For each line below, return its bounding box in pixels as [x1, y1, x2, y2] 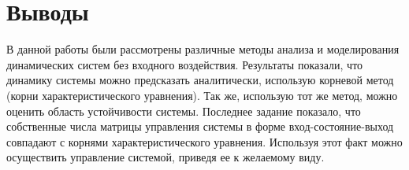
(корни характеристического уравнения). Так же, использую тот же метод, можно [6, 87, 398, 103]
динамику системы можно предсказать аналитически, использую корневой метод [6, 72, 394, 88]
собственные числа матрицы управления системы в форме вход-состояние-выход [6, 118, 394, 135]
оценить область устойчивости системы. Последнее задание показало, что [6, 102, 361, 119]
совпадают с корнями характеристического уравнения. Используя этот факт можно [6, 133, 403, 150]
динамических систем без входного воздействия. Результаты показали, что [6, 56, 363, 72]
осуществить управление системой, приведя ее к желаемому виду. [6, 149, 325, 165]
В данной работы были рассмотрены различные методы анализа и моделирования [6, 41, 400, 57]
